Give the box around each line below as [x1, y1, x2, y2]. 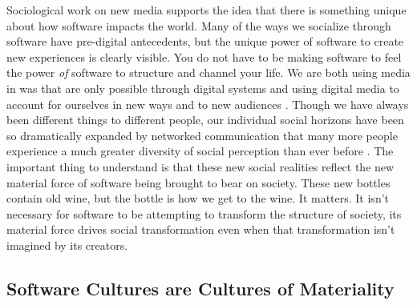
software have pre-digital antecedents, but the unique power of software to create [6, 33, 404, 50]
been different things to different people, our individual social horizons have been [6, 111, 404, 128]
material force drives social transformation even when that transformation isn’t [6, 221, 395, 238]
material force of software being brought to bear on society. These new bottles [6, 174, 391, 191]
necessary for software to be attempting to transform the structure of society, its [6, 205, 402, 222]
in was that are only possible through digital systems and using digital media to [6, 79, 399, 96]
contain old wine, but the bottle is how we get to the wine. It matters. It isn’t [6, 190, 390, 207]
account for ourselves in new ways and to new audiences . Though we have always [6, 95, 409, 112]
